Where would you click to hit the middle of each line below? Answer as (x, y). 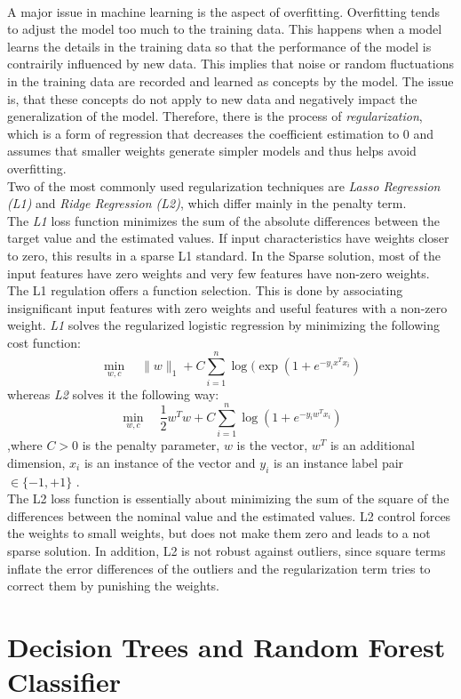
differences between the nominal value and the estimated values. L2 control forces (229, 515)
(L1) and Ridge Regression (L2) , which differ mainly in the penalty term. (207, 203)
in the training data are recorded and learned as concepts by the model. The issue (230, 80)
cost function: (44, 342)
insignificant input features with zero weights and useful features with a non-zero (227, 307)
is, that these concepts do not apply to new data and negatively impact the (212, 98)
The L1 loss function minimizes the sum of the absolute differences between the (223, 220)
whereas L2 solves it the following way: (113, 394)
